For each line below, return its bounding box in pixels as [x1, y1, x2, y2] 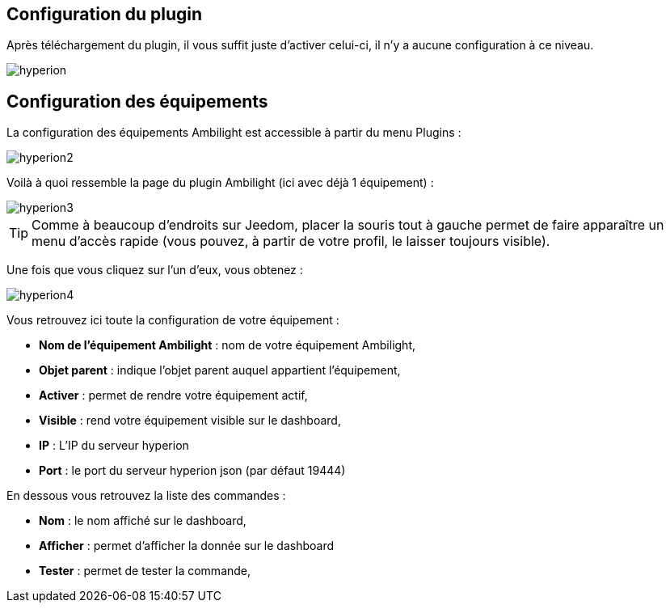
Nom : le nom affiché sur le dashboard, [39, 514, 247, 528]
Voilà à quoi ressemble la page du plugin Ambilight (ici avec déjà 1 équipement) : [6, 176, 434, 190]
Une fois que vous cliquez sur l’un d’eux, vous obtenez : [6, 263, 303, 277]
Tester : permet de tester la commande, [39, 564, 251, 578]
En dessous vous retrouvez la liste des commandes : [6, 488, 286, 503]
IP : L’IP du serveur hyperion [39, 438, 189, 453]
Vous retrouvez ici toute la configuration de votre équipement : [6, 313, 339, 328]
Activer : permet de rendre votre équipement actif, [39, 388, 308, 403]
